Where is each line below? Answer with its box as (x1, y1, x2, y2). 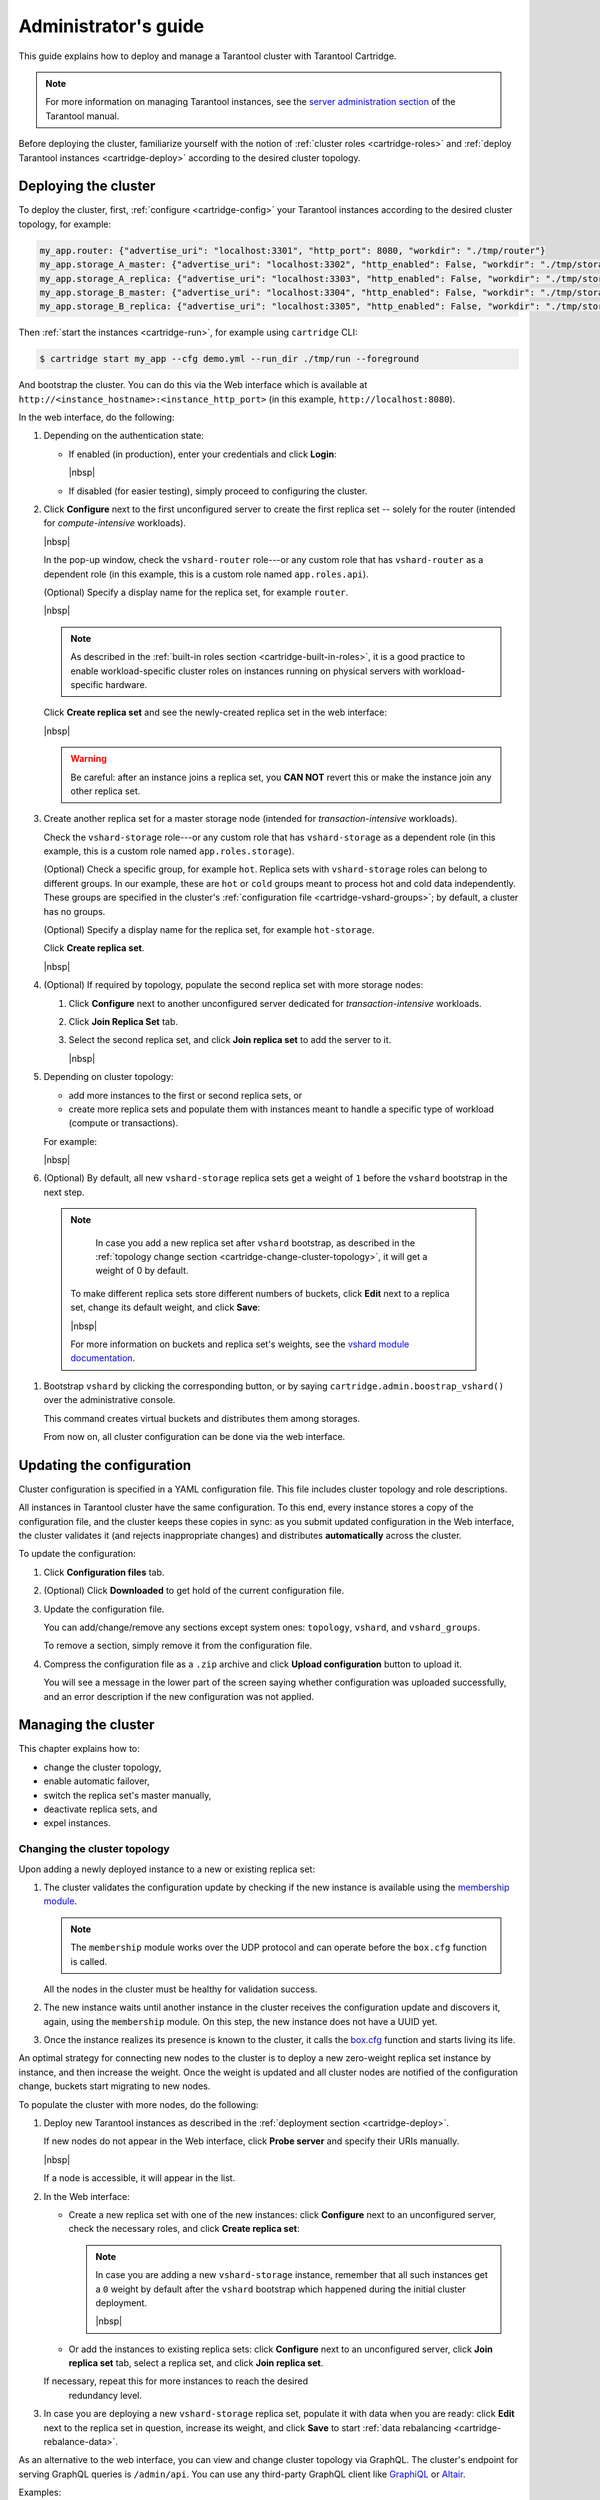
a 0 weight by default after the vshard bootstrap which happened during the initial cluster (95, 2283, 466, 2295)
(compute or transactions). (68, 1117, 179, 1129)
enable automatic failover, (43, 1775, 150, 1787)
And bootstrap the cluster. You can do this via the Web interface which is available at (18, 379, 368, 391)
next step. (43, 1186, 85, 1198)
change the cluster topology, (43, 1761, 162, 1773)
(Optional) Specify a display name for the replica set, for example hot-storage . (43, 924, 375, 936)
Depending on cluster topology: (43, 1071, 174, 1083)
